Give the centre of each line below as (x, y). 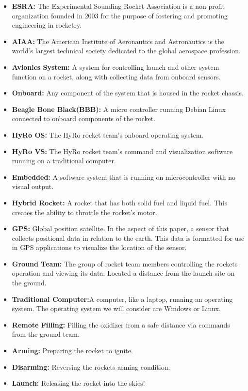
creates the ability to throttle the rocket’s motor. (84, 212)
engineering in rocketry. (47, 25)
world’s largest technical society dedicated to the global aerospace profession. (126, 51)
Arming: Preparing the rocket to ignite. (72, 351)
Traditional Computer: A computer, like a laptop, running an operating (122, 299)
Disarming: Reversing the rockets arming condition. (91, 367)
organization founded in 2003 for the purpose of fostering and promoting (120, 15)
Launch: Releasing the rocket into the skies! (78, 383)
